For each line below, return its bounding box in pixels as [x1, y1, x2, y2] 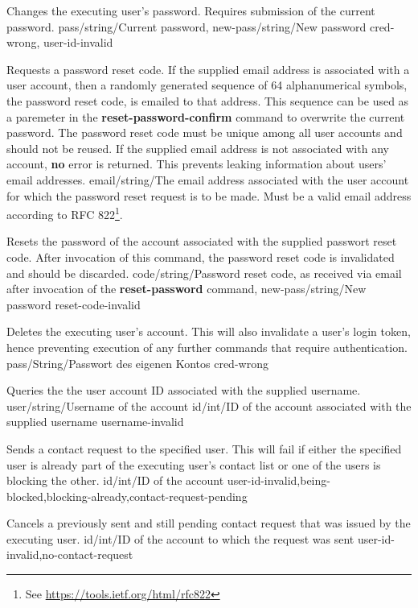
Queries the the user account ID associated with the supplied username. [6, 382, 361, 399]
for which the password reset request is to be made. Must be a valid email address [6, 187, 412, 204]
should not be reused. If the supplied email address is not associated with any [6, 139, 389, 156]
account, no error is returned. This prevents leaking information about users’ [6, 155, 387, 172]
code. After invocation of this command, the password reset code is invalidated [6, 248, 395, 265]
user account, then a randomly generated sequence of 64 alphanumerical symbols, [6, 77, 408, 93]
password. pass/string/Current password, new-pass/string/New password [6, 18, 367, 35]
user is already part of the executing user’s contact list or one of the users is [6, 456, 381, 473]
